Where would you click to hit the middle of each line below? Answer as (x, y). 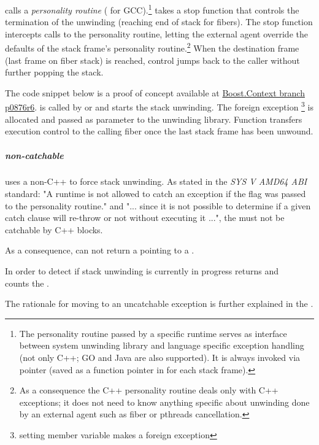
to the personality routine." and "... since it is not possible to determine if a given (158, 205)
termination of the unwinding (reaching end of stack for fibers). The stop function (159, 22)
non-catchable (34, 155)
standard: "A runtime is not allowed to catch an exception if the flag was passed (156, 194)
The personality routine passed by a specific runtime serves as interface (153, 333)
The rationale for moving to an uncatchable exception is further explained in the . (159, 304)
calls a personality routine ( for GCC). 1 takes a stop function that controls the (152, 9)
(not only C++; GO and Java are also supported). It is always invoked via (160, 357)
